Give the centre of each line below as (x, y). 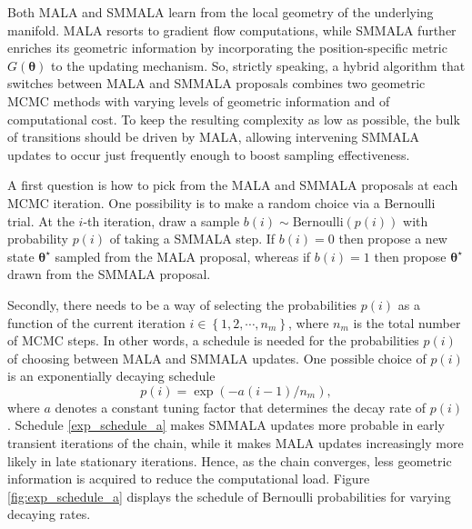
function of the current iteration (96, 322)
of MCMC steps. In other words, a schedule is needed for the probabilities (213, 340)
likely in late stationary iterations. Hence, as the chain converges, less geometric (230, 460)
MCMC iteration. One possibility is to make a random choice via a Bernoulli (221, 202)
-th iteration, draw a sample (161, 220)
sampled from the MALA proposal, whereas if (183, 256)
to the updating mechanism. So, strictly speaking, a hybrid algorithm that (258, 65)
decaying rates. (49, 514)
